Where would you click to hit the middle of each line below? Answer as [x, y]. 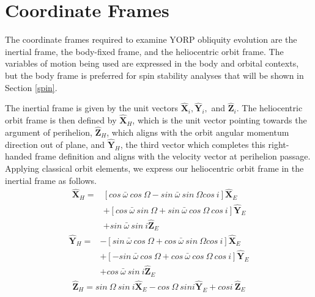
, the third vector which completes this [193, 144]
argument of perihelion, [49, 132]
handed [19, 156]
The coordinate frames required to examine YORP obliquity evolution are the [151, 39]
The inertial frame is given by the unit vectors [91, 108]
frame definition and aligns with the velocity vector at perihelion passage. [173, 156]
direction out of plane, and [55, 144]
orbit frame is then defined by [61, 120]
